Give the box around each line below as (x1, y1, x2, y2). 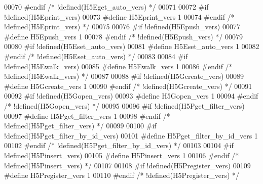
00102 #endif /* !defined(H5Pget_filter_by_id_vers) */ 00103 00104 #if (4, 140, 234, 151)
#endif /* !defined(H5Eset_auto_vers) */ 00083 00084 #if (4, 51, 188, 61)
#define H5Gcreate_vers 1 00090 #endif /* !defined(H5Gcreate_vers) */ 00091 (4, 80, 252, 91)
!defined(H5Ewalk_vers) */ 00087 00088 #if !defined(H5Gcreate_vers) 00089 (4, 71, 244, 81)
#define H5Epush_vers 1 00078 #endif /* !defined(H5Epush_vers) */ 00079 (4, 31, 243, 41)
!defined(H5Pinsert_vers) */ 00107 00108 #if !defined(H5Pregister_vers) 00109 (4, 160, 251, 170)
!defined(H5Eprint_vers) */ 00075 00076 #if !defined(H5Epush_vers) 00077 (4, 21, 240, 32)
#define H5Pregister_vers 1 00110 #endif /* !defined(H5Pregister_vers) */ (4, 170, 240, 180)
